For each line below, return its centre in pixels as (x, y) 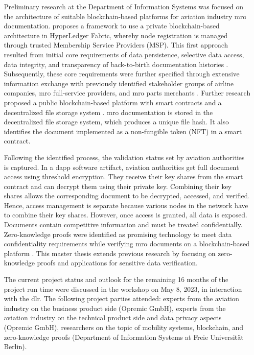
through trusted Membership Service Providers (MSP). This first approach (116, 45)
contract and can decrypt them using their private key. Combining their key (118, 186)
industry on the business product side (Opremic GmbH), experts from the (115, 308)
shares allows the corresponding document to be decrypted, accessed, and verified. (127, 196)
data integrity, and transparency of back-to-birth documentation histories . (116, 64)
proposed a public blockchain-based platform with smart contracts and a (113, 102)
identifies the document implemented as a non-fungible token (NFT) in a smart (123, 131)
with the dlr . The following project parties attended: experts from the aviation (122, 298)
